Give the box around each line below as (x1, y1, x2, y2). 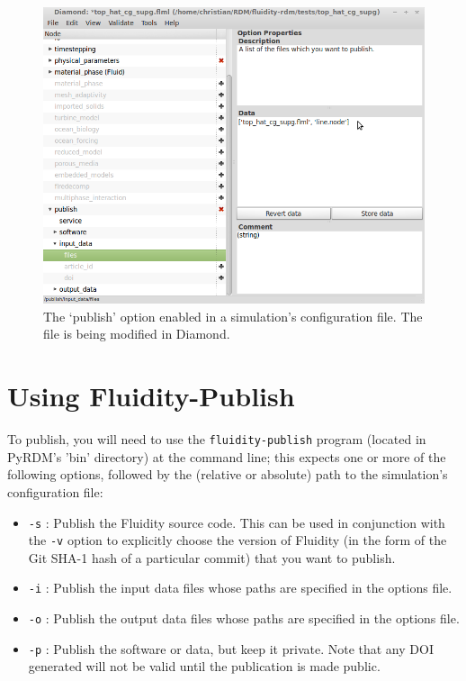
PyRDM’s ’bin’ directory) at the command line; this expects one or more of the (7, 447, 446, 466)
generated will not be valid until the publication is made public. (28, 657, 381, 676)
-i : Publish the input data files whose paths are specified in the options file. (28, 578, 453, 597)
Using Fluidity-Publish (7, 377, 295, 414)
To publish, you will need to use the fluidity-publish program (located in (7, 430, 426, 449)
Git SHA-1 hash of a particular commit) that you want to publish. (28, 548, 396, 567)
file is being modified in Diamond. (43, 324, 230, 343)
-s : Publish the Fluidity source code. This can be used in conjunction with (28, 513, 445, 531)
